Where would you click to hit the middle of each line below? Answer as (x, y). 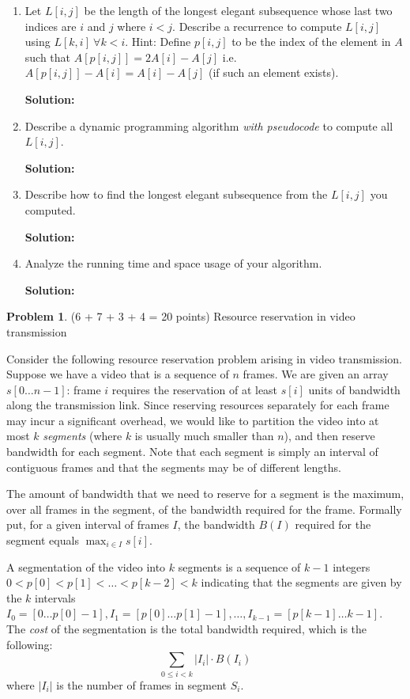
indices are (51, 26)
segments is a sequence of (239, 566)
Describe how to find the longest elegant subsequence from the (176, 194)
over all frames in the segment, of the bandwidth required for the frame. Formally (204, 509)
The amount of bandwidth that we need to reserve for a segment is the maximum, (205, 494)
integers (352, 566)
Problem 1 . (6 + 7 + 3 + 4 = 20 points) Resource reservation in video (181, 316)
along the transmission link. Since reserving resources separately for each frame (198, 405)
